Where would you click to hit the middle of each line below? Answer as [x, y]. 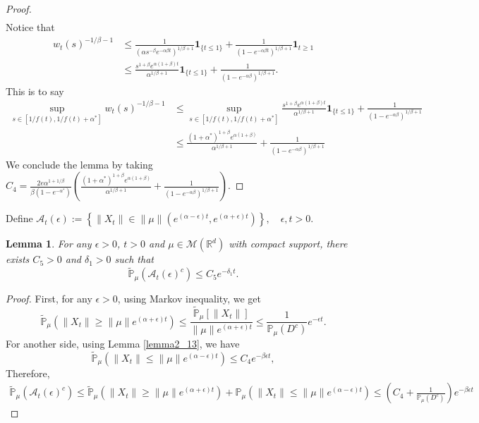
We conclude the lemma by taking [79, 164]
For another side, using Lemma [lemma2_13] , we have [123, 343]
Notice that [30, 27]
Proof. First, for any [49, 299]
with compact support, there [288, 244]
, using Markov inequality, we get [189, 299]
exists [18, 259]
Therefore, [28, 373]
